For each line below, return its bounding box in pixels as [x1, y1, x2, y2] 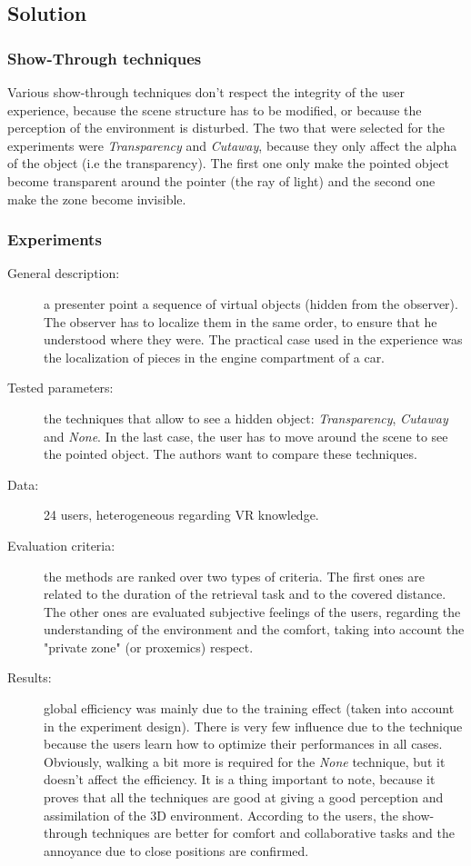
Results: [7, 668, 52, 687]
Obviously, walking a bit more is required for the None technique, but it [44, 752, 446, 771]
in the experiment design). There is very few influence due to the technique [44, 716, 463, 735]
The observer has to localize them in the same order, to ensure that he [44, 312, 437, 331]
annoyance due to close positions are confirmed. [44, 841, 309, 860]
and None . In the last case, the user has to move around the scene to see [44, 426, 448, 445]
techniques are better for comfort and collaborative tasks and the [91, 823, 455, 842]
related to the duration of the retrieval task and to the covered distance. [44, 584, 446, 603]
